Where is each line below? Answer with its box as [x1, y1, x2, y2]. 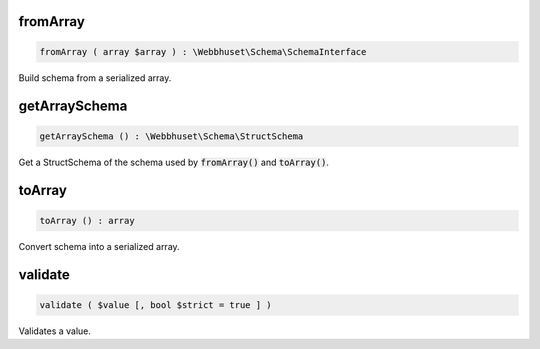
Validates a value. [18, 325, 92, 337]
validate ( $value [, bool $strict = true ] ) [39, 299, 272, 310]
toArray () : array [39, 215, 135, 226]
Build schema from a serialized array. [18, 71, 172, 84]
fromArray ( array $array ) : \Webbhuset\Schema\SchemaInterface [39, 46, 367, 57]
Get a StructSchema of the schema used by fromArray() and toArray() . [18, 156, 330, 168]
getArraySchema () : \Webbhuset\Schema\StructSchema [39, 130, 304, 142]
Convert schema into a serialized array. [18, 240, 180, 252]
